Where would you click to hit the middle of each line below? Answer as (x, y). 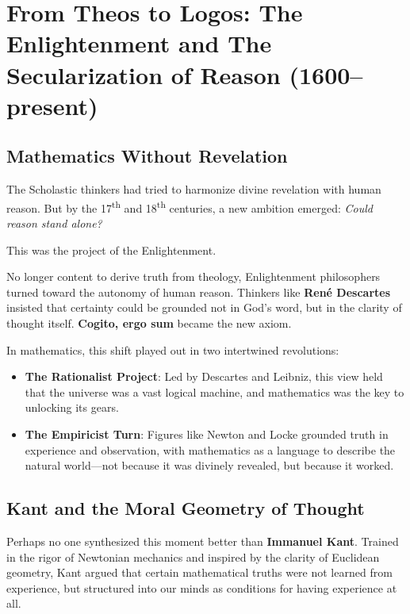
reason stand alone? (54, 223)
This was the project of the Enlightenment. (111, 249)
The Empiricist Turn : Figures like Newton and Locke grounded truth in (207, 434)
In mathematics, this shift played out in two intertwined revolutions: (173, 349)
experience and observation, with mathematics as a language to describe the (210, 449)
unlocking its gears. (72, 407)
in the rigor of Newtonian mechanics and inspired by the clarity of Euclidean (193, 556)
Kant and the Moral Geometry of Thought (186, 508)
